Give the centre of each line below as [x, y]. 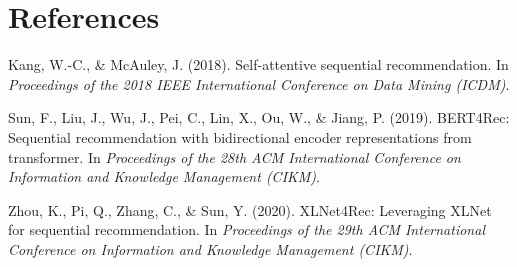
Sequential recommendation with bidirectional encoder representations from [240, 136]
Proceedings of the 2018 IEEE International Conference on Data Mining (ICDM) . [259, 83]
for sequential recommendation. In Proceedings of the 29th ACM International [246, 229]
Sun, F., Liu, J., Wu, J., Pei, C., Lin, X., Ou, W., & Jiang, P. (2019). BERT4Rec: [259, 117]
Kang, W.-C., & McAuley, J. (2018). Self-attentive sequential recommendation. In [258, 64]
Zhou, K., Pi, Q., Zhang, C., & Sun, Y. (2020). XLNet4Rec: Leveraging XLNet [250, 209]
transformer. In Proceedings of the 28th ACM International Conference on [234, 156]
